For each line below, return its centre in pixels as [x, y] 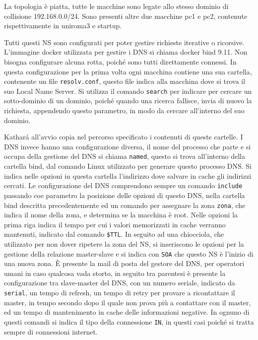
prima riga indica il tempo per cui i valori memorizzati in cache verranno [115, 224]
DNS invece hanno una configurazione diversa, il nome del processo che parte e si [128, 146]
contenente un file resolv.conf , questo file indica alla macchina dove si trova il [125, 81]
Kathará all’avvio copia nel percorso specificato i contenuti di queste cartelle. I [124, 137]
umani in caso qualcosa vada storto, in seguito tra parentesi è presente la [115, 273]
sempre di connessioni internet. [51, 331]
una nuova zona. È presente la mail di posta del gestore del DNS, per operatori [124, 263]
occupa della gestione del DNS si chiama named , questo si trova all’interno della [125, 156]
